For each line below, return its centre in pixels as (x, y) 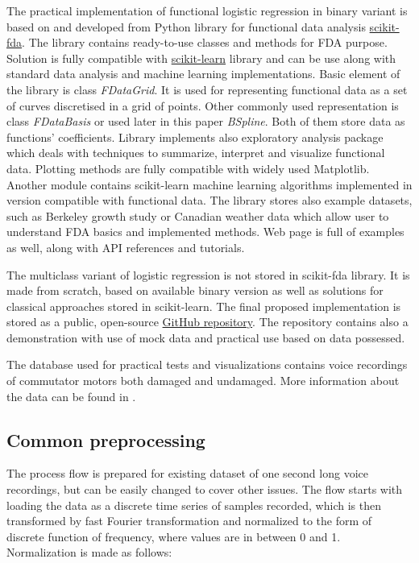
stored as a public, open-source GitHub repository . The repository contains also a (207, 322)
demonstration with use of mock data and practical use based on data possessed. (206, 337)
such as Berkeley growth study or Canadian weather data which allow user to (198, 215)
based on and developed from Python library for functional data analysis (186, 26)
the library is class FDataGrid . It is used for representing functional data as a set (207, 89)
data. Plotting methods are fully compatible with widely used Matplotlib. (188, 168)
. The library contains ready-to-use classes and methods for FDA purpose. (205, 42)
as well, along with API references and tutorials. (126, 247)
